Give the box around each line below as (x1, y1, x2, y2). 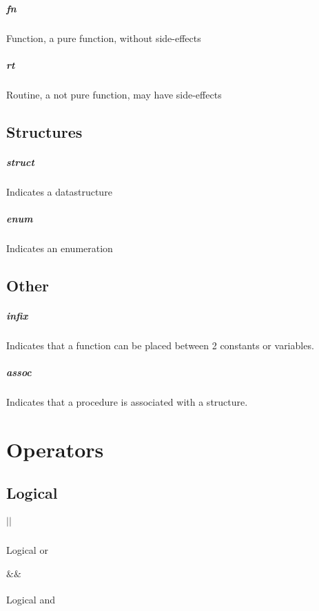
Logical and (6, 592, 55, 607)
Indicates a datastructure (6, 184, 112, 198)
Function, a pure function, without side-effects (6, 30, 201, 45)
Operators (6, 435, 104, 463)
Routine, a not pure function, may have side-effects (6, 87, 222, 101)
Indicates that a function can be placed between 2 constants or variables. (6, 338, 314, 352)
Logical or (6, 542, 48, 557)
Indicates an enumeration (6, 240, 113, 255)
